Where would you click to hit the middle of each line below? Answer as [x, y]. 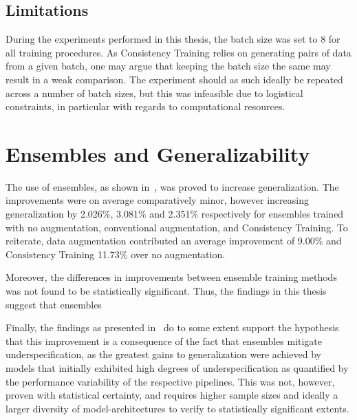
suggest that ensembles [54, 304]
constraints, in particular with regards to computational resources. [145, 106]
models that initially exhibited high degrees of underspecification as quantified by [177, 368]
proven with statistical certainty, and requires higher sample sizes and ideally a [172, 395]
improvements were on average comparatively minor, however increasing [157, 200]
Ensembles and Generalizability [158, 153]
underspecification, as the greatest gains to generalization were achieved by [163, 354]
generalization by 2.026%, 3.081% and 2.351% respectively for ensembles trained [175, 214]
